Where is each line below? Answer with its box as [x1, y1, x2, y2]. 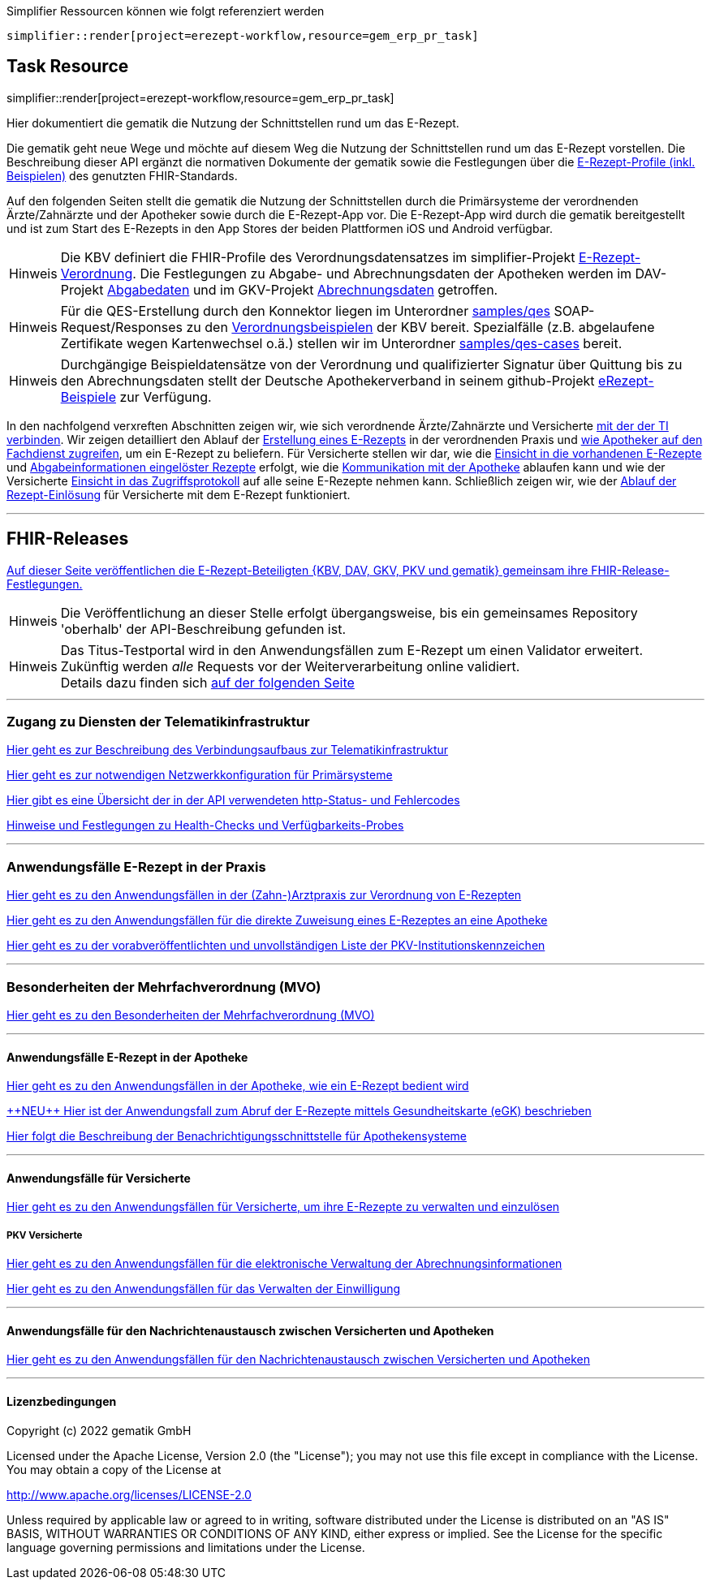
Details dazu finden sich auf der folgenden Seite [60, 674, 355, 691]
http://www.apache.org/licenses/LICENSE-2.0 [6, 1487, 252, 1502]
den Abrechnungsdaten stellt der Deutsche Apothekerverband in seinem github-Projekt [60, 372, 595, 389]
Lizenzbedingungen [6, 1394, 117, 1408]
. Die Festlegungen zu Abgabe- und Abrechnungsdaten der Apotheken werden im [132, 265, 632, 282]
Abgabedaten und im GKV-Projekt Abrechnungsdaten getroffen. [106, 281, 498, 298]
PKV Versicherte [6, 1229, 83, 1241]
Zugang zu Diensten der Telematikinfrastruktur [6, 713, 310, 731]
